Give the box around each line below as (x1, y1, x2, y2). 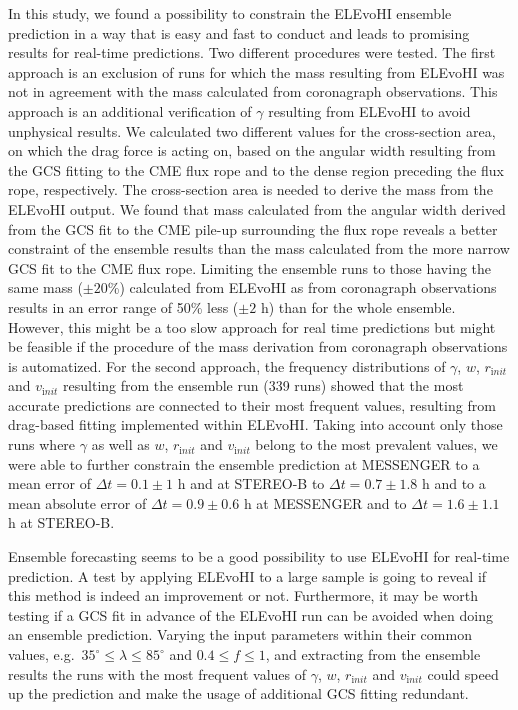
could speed (427, 663, 499, 684)
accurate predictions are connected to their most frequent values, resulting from (8, 394, 496, 415)
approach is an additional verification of (8, 100, 252, 121)
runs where (8, 434, 76, 455)
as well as (91, 434, 150, 455)
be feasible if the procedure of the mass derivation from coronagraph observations (8, 336, 508, 357)
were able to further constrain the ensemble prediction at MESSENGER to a (8, 453, 480, 474)
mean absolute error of (8, 492, 147, 513)
